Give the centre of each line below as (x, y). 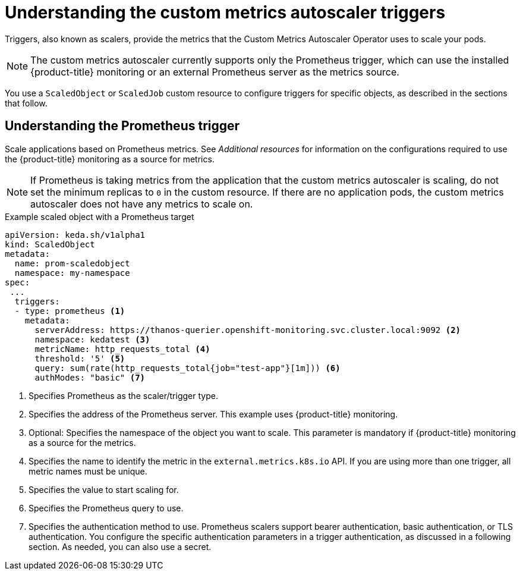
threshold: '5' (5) (80, 358)
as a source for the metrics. (82, 442)
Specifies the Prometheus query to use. (106, 508)
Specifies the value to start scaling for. (104, 489)
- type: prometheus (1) (70, 311)
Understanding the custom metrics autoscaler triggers (225, 12)
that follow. (26, 103)
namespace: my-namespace (72, 273)
